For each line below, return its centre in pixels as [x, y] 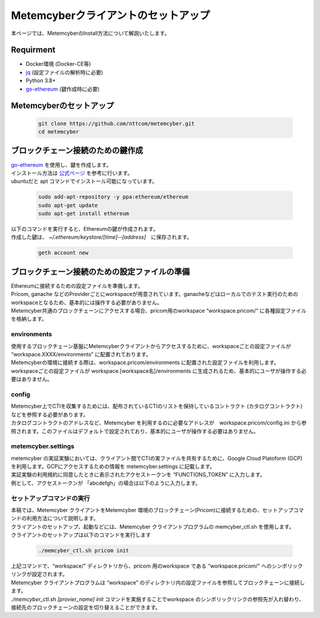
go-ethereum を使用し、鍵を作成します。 [61, 165]
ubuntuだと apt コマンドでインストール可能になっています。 [84, 181]
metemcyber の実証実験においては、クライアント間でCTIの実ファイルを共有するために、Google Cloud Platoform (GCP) [157, 458]
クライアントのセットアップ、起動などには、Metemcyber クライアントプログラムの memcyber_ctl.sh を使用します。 [153, 526]
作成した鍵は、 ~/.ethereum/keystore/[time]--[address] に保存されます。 [102, 237]
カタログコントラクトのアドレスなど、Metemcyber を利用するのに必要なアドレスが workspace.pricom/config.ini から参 [159, 423]
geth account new [63, 253]
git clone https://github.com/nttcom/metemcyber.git [116, 123]
